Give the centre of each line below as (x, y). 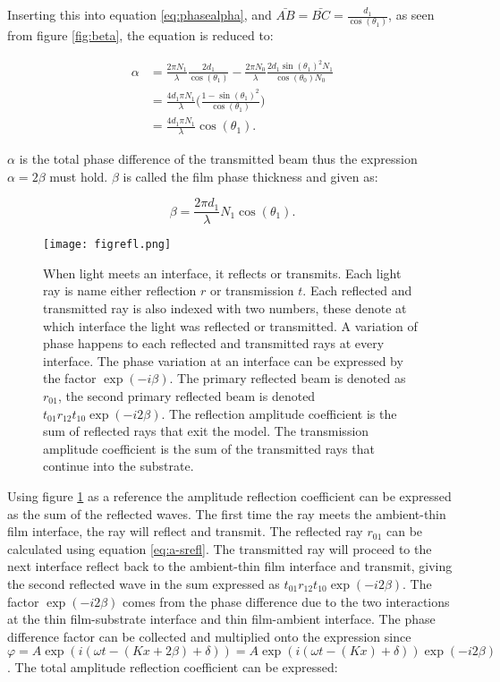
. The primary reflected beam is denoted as (288, 378)
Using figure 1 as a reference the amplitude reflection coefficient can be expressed (229, 495)
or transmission (252, 290)
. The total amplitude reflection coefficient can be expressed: (173, 667)
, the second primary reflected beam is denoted (186, 395)
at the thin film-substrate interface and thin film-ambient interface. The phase (221, 619)
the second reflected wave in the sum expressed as (144, 583)
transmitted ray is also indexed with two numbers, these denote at (225, 308)
